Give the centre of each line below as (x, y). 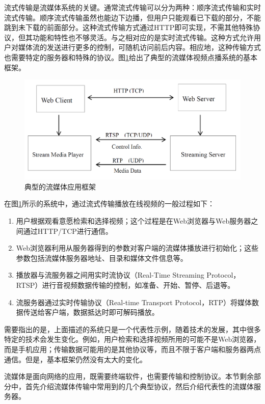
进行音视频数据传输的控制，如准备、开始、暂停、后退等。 (138, 285)
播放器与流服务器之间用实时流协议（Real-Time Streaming (110, 275)
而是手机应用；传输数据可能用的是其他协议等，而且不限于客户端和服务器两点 (132, 349)
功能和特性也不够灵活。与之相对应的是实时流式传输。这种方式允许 (143, 37)
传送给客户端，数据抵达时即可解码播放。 (91, 312)
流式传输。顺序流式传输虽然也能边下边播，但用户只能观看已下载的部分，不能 (132, 17)
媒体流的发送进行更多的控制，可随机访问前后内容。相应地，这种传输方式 (139, 47)
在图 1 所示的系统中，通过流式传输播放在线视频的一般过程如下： (109, 204)
